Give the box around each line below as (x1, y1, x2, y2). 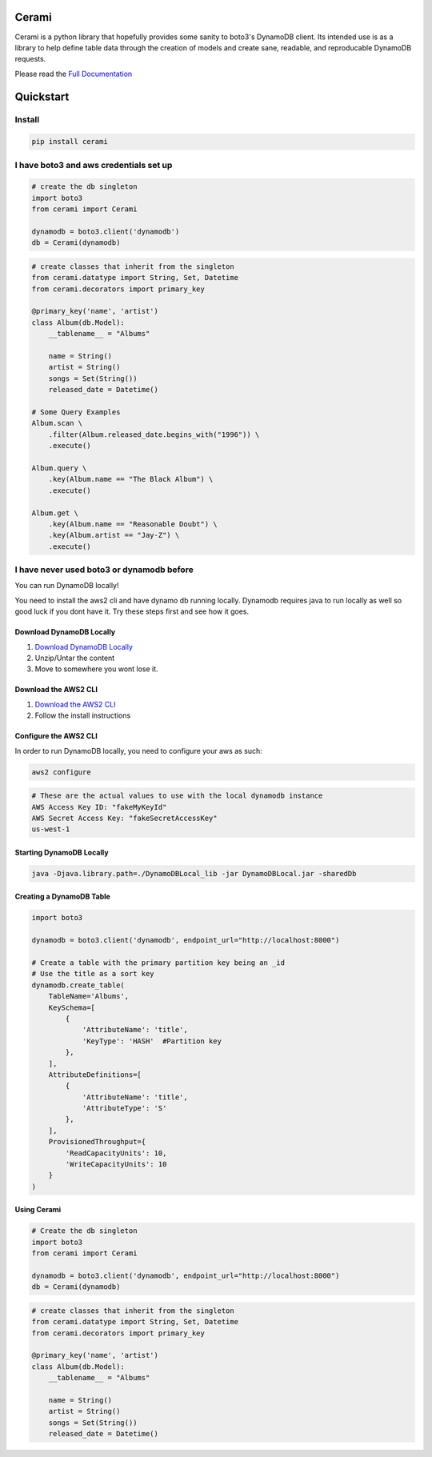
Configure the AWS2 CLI (14, 731, 98, 741)
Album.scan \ (31, 418, 83, 428)
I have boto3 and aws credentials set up (14, 159, 173, 170)
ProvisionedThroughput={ (48, 1137, 146, 1147)
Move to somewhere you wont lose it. (34, 664, 159, 674)
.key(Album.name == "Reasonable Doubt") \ (48, 519, 218, 528)
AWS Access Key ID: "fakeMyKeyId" (31, 803, 167, 811)
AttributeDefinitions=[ (48, 1070, 142, 1079)
